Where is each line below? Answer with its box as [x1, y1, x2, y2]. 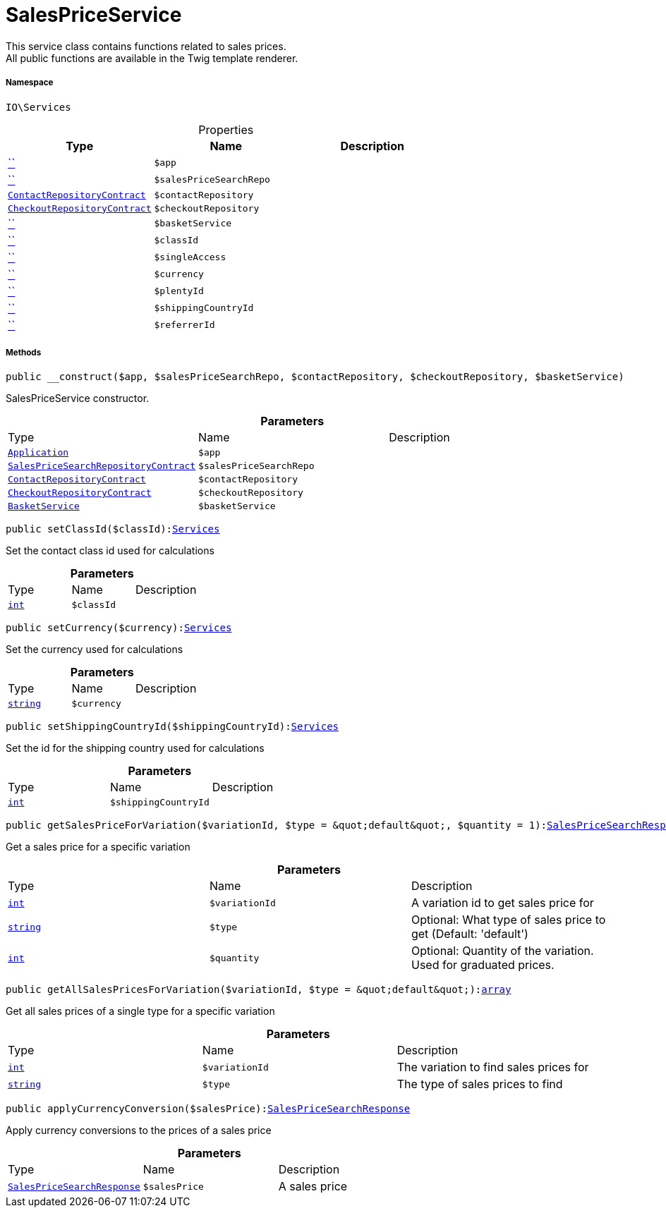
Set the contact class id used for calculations [6, 544, 214, 557]
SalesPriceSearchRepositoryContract [8, 461, 196, 472]
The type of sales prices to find [396, 1077, 563, 1092]
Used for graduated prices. [411, 958, 555, 973]
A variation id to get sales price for [411, 896, 594, 910]
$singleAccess [154, 252, 226, 263]
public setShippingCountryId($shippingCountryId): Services [6, 721, 339, 733]
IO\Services [6, 101, 71, 113]
